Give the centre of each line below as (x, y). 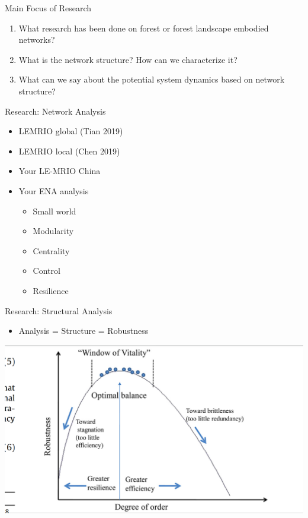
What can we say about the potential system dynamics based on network (152, 79)
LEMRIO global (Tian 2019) (71, 131)
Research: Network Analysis (55, 111)
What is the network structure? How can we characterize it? (128, 59)
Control (46, 271)
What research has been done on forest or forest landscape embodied (144, 28)
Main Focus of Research (48, 8)
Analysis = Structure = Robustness (84, 331)
